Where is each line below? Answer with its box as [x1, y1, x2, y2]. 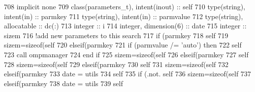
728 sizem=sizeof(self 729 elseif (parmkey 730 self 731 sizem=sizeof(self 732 [4, 59, 228, 69]
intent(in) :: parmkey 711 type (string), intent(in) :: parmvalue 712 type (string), [4, 11, 243, 21]
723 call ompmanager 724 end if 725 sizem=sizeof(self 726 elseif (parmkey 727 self [4, 49, 249, 59]
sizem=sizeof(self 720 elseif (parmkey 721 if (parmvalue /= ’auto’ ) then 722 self [4, 40, 242, 50]
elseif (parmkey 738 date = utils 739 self [4, 78, 123, 88]
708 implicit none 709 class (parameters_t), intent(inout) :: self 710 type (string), [4, 1, 246, 11]
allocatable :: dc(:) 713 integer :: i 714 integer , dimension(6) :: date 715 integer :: [4, 21, 247, 31]
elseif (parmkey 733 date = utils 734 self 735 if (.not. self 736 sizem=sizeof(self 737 [4, 69, 251, 79]
